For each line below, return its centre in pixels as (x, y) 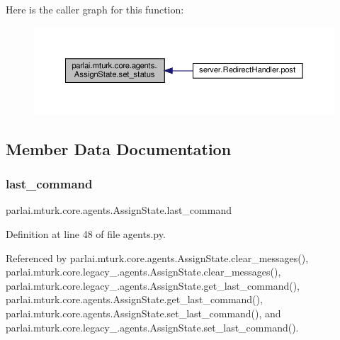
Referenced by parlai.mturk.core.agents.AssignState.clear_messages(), (157, 257)
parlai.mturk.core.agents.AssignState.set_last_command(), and (143, 313)
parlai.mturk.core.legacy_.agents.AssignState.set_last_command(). (152, 327)
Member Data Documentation (119, 148)
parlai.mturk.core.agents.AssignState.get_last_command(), (134, 299)
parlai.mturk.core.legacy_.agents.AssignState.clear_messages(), (143, 272)
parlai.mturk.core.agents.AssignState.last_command (119, 210)
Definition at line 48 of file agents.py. (86, 233)
